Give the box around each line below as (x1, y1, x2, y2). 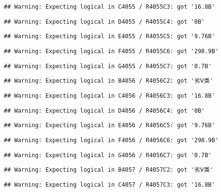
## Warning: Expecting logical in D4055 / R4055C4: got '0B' (4, 18, 205, 25)
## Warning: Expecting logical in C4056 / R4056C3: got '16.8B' (4, 92, 215, 99)
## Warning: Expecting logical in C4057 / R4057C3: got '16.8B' (4, 181, 215, 188)
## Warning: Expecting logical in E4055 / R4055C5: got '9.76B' (4, 33, 215, 40)
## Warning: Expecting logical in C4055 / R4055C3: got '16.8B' (4, 3, 215, 10)
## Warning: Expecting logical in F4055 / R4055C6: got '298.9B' (4, 47, 219, 55)
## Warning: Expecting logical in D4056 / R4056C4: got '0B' (4, 107, 205, 114)
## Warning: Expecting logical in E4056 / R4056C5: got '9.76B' (4, 122, 215, 129)
